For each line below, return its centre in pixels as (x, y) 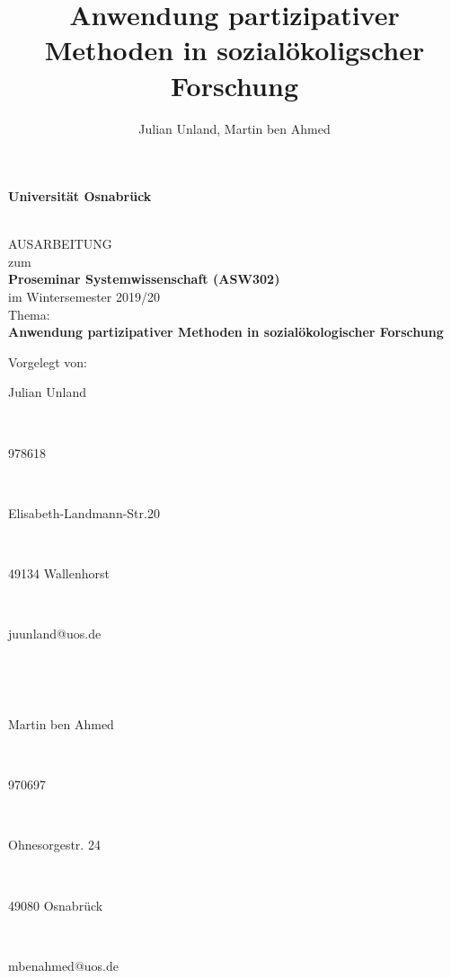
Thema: (29, 314)
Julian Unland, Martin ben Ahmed (234, 128)
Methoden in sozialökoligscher (234, 50)
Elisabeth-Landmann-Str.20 (84, 512)
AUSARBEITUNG (60, 244)
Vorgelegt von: (48, 361)
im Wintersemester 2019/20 (84, 297)
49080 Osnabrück (56, 905)
